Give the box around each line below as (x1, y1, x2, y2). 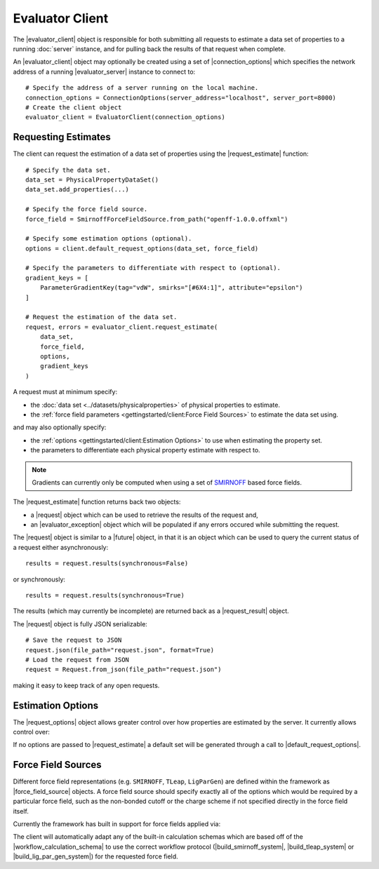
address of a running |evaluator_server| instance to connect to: (13, 67, 196, 76)
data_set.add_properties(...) (25, 186, 130, 194)
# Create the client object (25, 103, 122, 112)
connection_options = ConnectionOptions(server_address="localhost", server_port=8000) (25, 93, 337, 102)
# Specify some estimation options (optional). (25, 235, 192, 243)
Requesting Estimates (13, 131, 112, 143)
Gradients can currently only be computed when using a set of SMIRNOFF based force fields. (32, 478, 302, 487)
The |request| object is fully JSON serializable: (13, 619, 147, 628)
